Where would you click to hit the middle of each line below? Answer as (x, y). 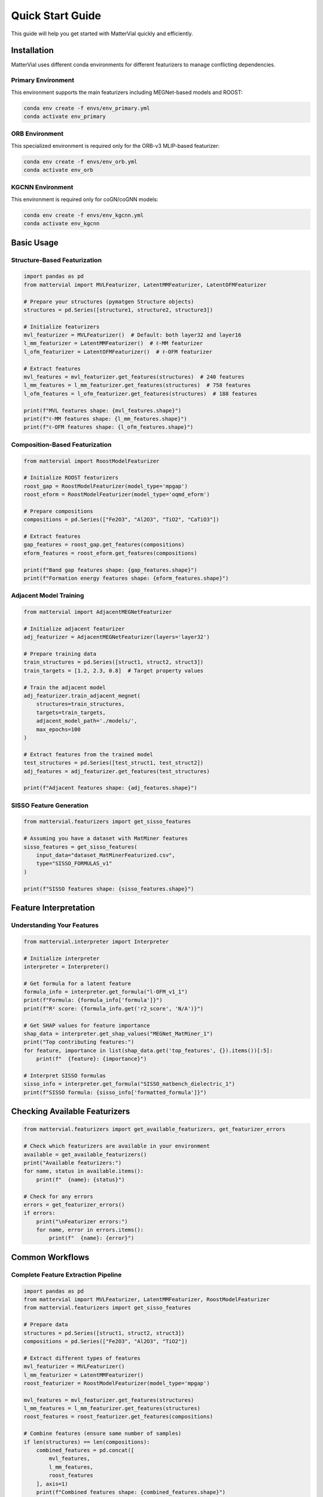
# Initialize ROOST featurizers (71, 478)
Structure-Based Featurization (56, 260)
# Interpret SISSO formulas (65, 1076)
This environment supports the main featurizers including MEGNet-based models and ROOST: (127, 92)
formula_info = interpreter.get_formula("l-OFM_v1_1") (106, 992)
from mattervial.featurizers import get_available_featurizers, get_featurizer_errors (155, 1129)
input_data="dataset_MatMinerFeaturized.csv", (106, 855)
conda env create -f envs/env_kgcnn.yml (83, 215)
